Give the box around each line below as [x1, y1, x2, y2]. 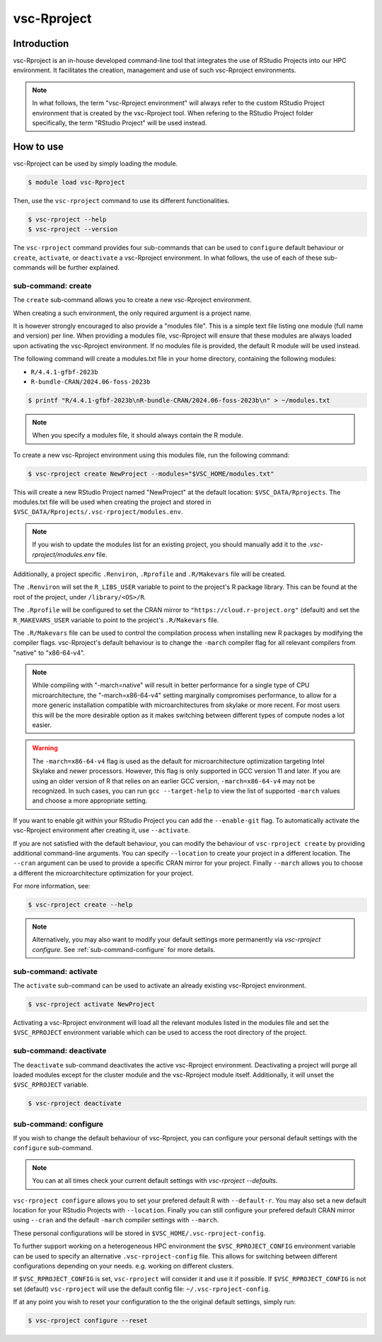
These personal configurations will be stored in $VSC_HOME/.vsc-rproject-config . [13, 1229, 266, 1237]
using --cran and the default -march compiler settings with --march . [13, 1216, 219, 1225]
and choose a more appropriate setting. [32, 796, 148, 805]
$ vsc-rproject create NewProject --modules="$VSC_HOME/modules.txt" [28, 469, 274, 478]
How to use [13, 140, 64, 152]
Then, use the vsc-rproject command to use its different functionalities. [13, 196, 230, 205]
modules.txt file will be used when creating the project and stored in [13, 498, 212, 506]
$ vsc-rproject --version [28, 225, 118, 234]
